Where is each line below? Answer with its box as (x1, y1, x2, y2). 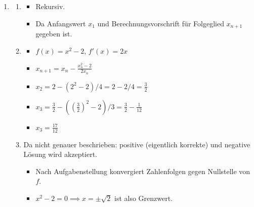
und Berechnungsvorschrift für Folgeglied (97, 18, 224, 28)
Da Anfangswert (35, 18, 86, 28)
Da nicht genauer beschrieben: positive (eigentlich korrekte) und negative (23, 139, 250, 149)
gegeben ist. (35, 28, 72, 39)
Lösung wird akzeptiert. (23, 149, 98, 159)
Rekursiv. (35, 1, 65, 11)
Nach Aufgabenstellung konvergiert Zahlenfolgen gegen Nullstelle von (35, 165, 250, 176)
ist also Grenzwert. (114, 192, 173, 203)
